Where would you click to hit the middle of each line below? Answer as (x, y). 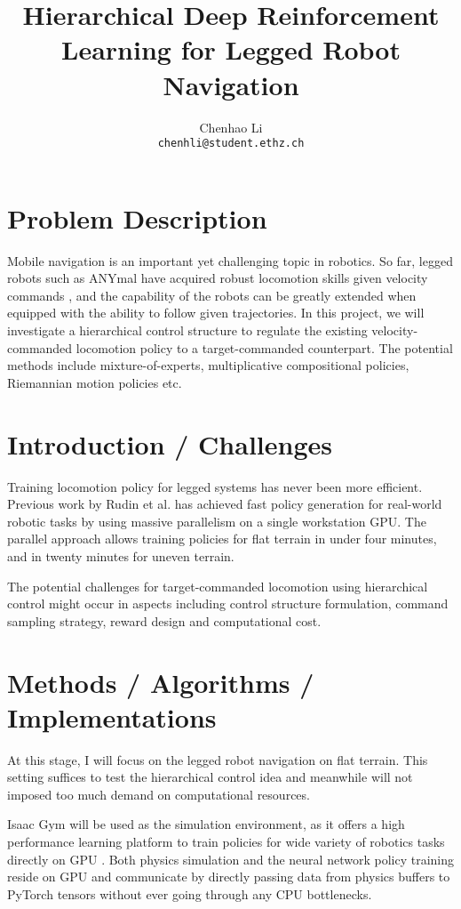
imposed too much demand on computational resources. (159, 794)
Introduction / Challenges (170, 443)
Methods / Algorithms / (161, 682)
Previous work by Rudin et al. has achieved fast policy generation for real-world (225, 504)
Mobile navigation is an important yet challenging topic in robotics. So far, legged (230, 260)
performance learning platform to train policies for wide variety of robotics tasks (226, 841)
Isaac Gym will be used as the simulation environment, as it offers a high (206, 824)
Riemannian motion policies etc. (95, 382)
